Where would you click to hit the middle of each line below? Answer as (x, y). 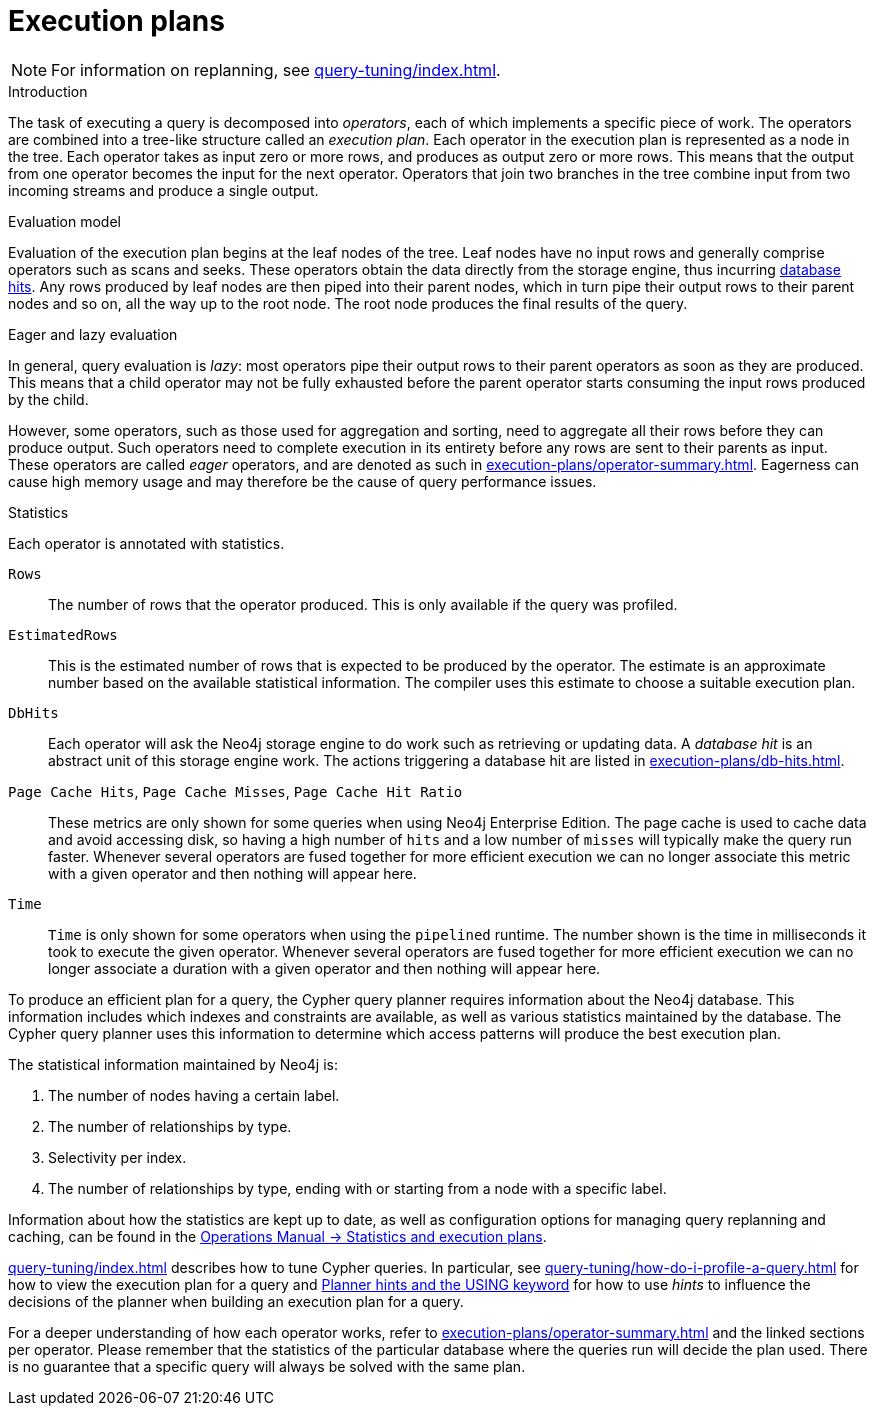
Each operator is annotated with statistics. (146, 543)
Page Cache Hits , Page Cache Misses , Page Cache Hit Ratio (235, 791)
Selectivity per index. (117, 1157)
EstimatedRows (63, 634)
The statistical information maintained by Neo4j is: (173, 1064)
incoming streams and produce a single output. (163, 190)
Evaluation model (64, 221)
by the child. (48, 399)
